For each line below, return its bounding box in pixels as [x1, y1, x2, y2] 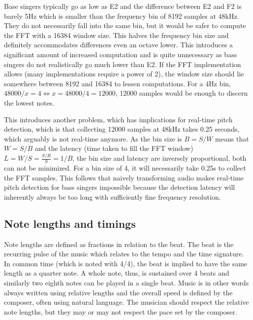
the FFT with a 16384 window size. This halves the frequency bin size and [4, 30, 229, 40]
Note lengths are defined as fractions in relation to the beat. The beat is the [4, 239, 234, 249]
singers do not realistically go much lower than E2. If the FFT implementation [4, 59, 241, 69]
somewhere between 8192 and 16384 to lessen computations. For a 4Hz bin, [4, 78, 231, 88]
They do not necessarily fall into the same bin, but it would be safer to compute [4, 20, 246, 31]
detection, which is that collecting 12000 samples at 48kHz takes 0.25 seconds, [4, 124, 240, 134]
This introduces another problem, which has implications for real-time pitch [4, 114, 233, 124]
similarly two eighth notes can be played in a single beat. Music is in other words [4, 278, 249, 287]
